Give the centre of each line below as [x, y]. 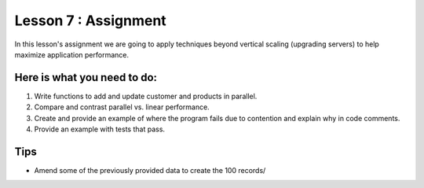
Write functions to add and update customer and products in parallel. [146, 96]
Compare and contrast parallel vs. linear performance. [122, 107]
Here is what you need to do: [86, 77]
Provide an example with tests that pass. [99, 129]
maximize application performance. [72, 54]
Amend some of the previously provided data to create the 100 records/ [150, 170]
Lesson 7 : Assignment [90, 20]
